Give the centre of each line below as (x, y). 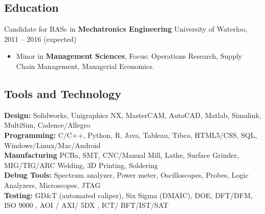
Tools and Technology (63, 93)
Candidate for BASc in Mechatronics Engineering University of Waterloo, (126, 29)
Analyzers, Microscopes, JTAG (52, 185)
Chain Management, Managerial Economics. (85, 66)
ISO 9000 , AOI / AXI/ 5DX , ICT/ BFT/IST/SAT (86, 205)
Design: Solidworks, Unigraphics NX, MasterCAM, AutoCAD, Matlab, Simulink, (133, 115)
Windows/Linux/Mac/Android (52, 145)
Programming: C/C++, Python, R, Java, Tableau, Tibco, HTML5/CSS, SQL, (131, 135)
